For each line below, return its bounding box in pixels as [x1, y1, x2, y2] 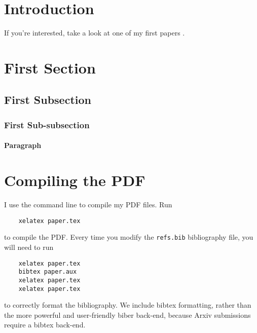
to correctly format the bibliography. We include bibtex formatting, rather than [4, 300, 251, 310]
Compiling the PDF [4, 170, 145, 191]
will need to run [4, 241, 54, 252]
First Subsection [4, 92, 91, 107]
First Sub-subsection [4, 118, 90, 131]
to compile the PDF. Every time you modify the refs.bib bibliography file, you [4, 232, 253, 242]
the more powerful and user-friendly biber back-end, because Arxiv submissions [4, 309, 251, 320]
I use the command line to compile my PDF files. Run [4, 199, 172, 210]
